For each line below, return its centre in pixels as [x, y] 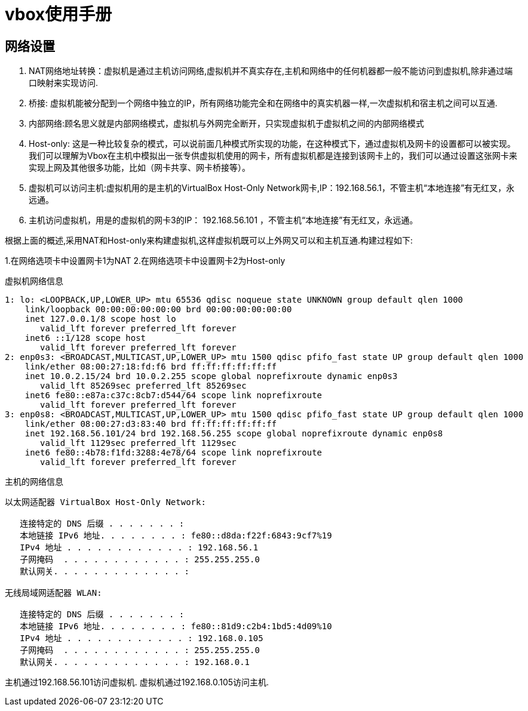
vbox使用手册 [59, 14]
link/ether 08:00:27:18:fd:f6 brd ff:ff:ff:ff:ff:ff [151, 367]
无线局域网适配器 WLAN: [53, 593]
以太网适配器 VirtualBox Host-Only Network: [105, 502]
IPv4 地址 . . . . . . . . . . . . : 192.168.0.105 [142, 638]
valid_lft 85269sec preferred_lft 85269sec [143, 386]
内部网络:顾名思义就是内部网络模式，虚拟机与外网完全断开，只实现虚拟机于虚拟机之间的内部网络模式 [227, 124]
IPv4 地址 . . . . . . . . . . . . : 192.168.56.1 [139, 548]
